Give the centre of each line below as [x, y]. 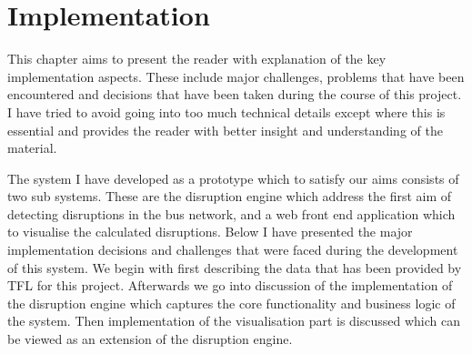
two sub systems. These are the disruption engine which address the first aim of [230, 196]
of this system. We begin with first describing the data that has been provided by [235, 267]
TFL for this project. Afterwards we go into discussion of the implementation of [230, 285]
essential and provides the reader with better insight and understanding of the [225, 130]
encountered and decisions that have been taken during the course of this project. [235, 94]
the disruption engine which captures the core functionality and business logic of [231, 303]
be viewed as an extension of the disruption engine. [150, 339]
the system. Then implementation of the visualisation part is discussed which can [234, 321]
